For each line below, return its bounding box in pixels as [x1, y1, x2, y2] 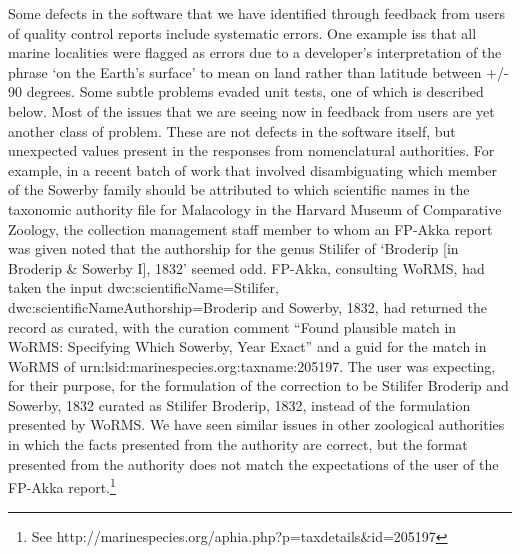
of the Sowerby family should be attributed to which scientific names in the [8, 179, 470, 200]
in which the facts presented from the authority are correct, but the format [8, 434, 468, 455]
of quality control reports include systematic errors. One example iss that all [8, 22, 477, 43]
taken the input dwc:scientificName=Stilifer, [8, 277, 279, 298]
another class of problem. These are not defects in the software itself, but [8, 120, 456, 141]
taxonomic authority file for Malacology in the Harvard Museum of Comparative [8, 198, 502, 219]
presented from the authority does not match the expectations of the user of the [8, 453, 499, 474]
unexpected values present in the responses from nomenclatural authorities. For [8, 140, 495, 161]
